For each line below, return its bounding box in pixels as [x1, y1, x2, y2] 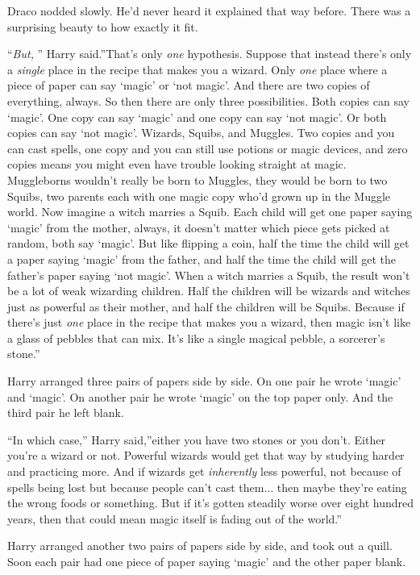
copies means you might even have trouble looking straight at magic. [7, 156, 347, 173]
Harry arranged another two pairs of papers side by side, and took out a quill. [7, 537, 393, 554]
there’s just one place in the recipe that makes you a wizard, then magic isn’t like [7, 314, 411, 331]
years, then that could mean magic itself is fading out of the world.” [7, 510, 342, 527]
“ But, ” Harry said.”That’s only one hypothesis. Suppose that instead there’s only [7, 45, 412, 62]
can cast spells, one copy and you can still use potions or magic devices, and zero [7, 140, 408, 156]
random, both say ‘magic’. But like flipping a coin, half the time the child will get [7, 235, 410, 252]
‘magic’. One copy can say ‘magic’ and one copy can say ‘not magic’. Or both [7, 108, 387, 125]
